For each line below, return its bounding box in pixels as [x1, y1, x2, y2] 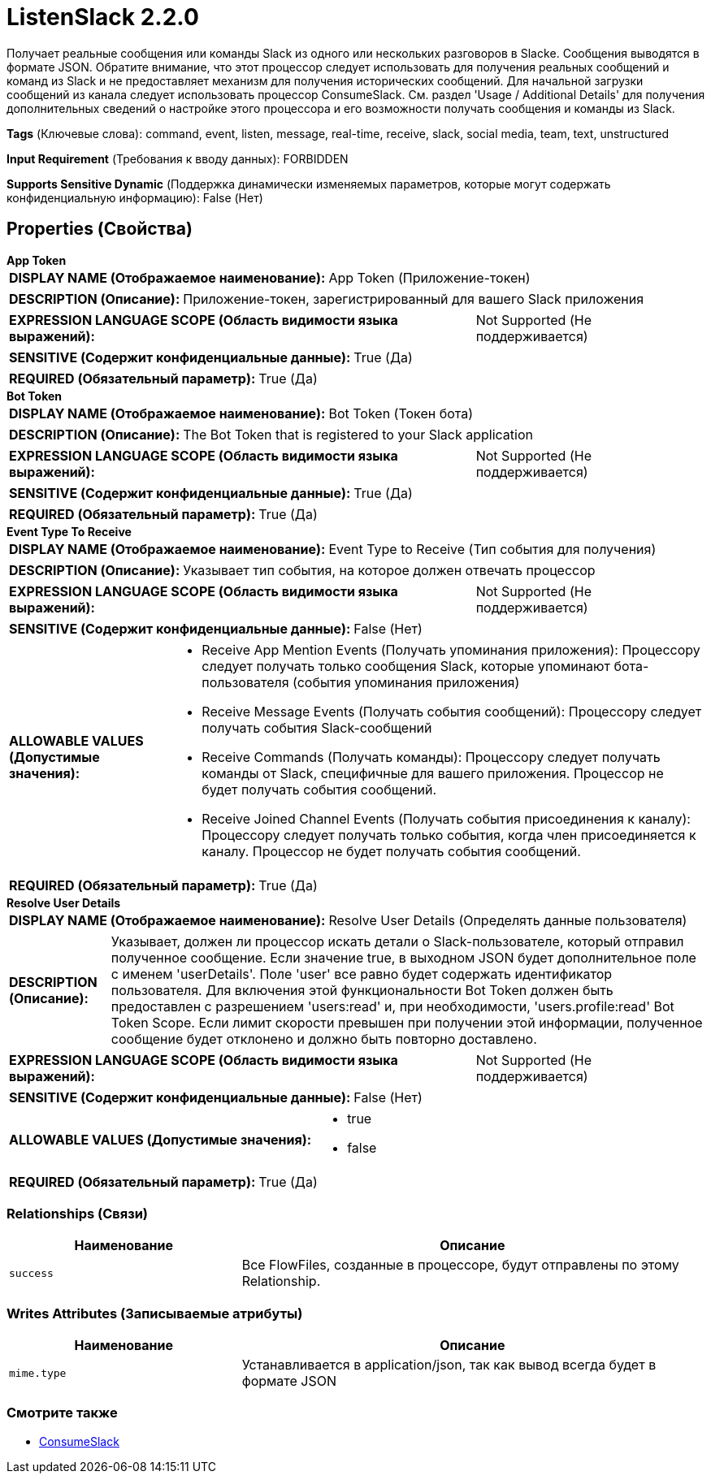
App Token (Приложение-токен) [328, 269, 531, 286]
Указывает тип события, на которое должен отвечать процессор [183, 561, 596, 578]
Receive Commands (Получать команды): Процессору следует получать [202, 748, 661, 765]
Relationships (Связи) [7, 1205, 148, 1222]
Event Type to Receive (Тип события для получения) [328, 540, 657, 557]
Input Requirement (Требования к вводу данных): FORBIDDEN [7, 151, 349, 166]
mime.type [9, 1366, 67, 1379]
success [9, 1266, 54, 1279]
